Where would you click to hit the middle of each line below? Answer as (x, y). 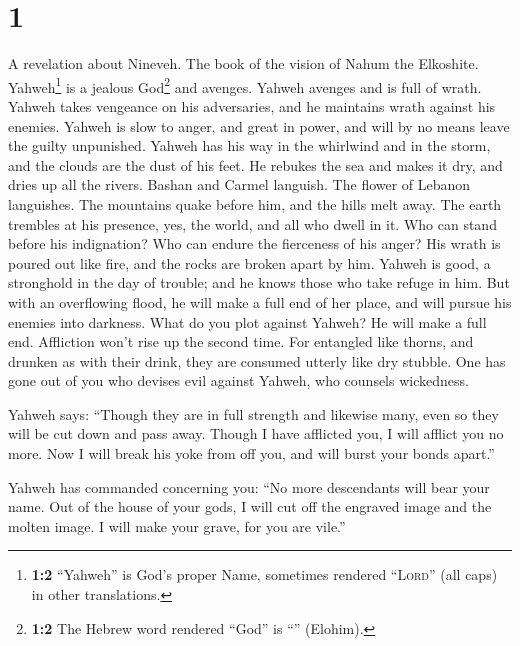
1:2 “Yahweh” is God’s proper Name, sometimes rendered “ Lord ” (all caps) (264, 574)
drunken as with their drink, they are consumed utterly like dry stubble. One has (257, 360)
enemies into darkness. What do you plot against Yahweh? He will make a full (247, 321)
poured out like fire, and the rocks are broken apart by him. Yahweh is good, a (249, 262)
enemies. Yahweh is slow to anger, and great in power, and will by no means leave (259, 125)
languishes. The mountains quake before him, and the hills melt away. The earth (255, 203)
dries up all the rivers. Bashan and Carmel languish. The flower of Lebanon (239, 184)
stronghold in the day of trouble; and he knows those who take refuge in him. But (259, 282)
